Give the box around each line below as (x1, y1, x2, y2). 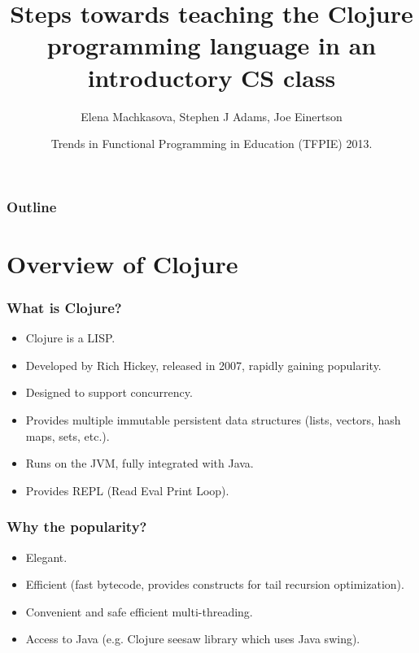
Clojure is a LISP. (25, 329, 116, 346)
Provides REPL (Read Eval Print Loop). (25, 481, 229, 498)
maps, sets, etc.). (25, 427, 110, 444)
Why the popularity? (7, 516, 147, 537)
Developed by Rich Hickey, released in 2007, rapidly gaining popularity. (25, 356, 382, 373)
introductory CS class (87, 60, 336, 94)
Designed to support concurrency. (25, 384, 193, 401)
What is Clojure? (7, 297, 122, 317)
